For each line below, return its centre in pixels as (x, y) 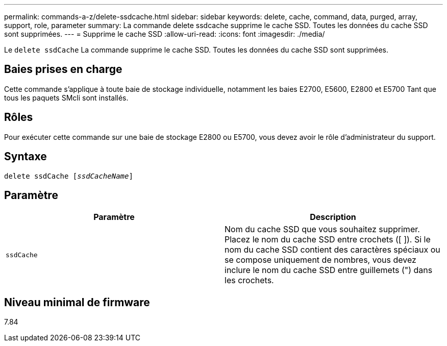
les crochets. (249, 280)
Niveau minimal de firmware (77, 302)
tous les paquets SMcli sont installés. (66, 97)
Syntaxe (26, 157)
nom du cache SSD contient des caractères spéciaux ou (332, 250)
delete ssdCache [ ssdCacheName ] (69, 176)
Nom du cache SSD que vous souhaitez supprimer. (322, 229)
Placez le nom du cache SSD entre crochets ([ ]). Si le (328, 240)
